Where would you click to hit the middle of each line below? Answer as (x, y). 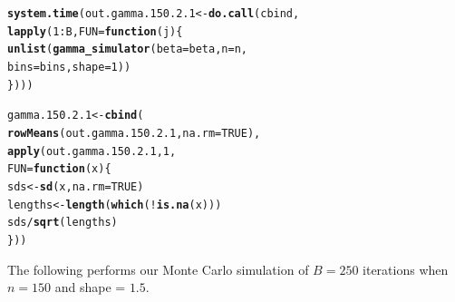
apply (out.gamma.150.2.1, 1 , (92, 151)
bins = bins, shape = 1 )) (69, 67)
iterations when (406, 269)
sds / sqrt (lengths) (63, 223)
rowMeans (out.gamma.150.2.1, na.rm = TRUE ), (134, 133)
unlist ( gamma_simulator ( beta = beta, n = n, (127, 49)
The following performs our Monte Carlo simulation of (158, 269)
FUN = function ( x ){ (59, 169)
